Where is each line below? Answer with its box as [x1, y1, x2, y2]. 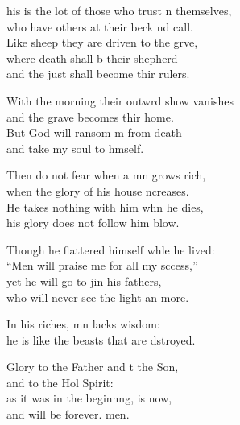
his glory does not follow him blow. [6, 214, 180, 231]
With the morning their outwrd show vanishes [6, 92, 234, 109]
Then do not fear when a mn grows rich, [6, 167, 206, 184]
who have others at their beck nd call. [6, 18, 193, 35]
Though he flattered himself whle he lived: [6, 241, 215, 258]
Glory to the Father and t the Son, [6, 358, 179, 375]
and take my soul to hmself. [6, 139, 144, 156]
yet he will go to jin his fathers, [6, 272, 162, 289]
